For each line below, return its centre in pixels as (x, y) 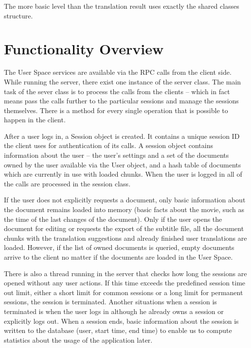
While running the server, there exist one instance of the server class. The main (123, 81)
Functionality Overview (84, 49)
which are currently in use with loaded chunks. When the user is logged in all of (123, 174)
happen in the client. (35, 120)
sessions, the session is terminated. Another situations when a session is (110, 302)
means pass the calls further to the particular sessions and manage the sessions (121, 101)
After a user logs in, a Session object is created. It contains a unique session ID (122, 136)
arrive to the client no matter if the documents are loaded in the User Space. (118, 257)
